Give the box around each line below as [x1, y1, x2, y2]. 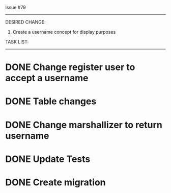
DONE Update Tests [5, 153, 91, 165]
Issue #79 [5, 5, 26, 10]
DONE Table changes [5, 95, 97, 107]
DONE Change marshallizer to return [5, 119, 163, 131]
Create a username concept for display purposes [12, 29, 116, 35]
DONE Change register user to [5, 61, 135, 73]
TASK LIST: [5, 39, 29, 45]
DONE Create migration [5, 176, 106, 188]
